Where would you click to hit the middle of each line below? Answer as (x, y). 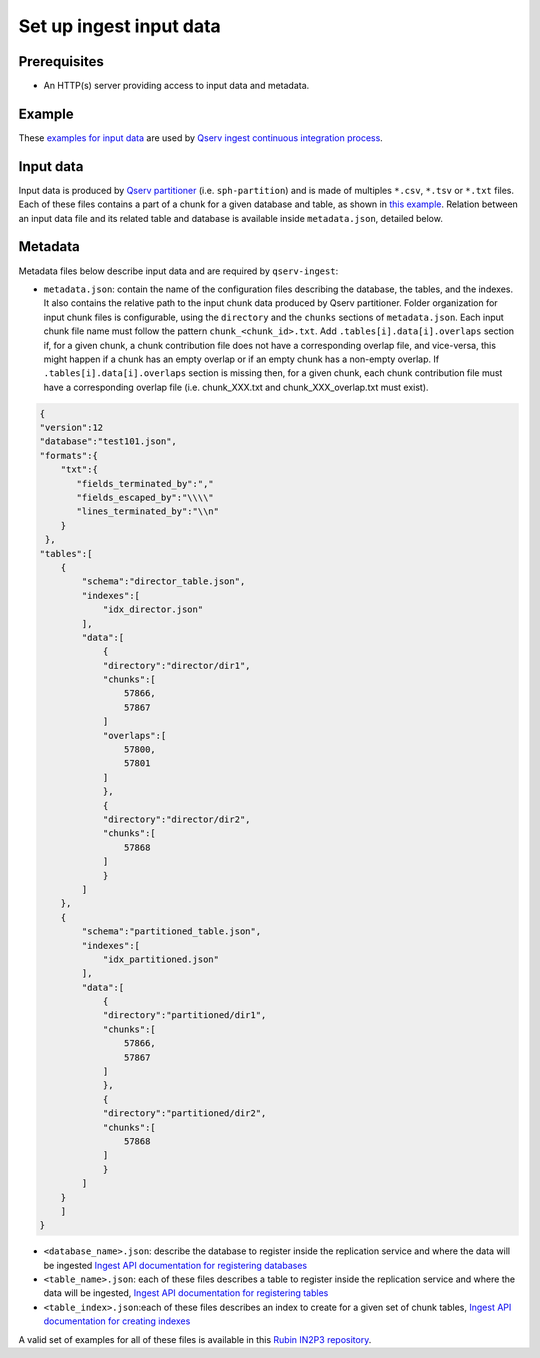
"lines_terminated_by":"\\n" (148, 511)
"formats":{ (69, 455)
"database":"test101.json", (108, 441)
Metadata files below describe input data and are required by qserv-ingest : (178, 271)
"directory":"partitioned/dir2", (184, 1113)
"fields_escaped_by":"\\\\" (145, 498)
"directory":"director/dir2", (176, 819)
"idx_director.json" (153, 609)
